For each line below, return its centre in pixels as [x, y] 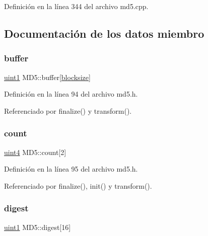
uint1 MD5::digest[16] [38, 227]
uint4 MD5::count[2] [35, 152]
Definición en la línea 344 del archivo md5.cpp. [76, 6]
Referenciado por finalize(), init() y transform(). [78, 185]
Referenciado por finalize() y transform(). [68, 110]
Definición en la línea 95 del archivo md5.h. [71, 169]
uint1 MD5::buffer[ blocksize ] [47, 77]
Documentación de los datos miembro [104, 33]
